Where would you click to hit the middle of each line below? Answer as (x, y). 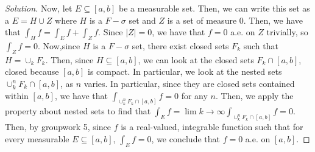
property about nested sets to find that (78, 111)
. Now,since (59, 45)
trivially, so (287, 32)
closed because (32, 71)
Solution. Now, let (39, 8)
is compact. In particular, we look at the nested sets (185, 71)
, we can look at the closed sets (196, 59)
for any (194, 95)
